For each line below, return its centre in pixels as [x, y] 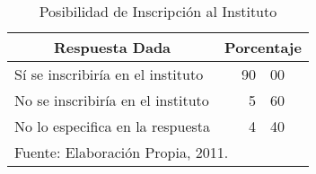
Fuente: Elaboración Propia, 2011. [122, 152]
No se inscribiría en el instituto [112, 100]
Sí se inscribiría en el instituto [109, 74]
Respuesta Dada [112, 47]
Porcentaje [263, 47]
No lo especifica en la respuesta [113, 126]
